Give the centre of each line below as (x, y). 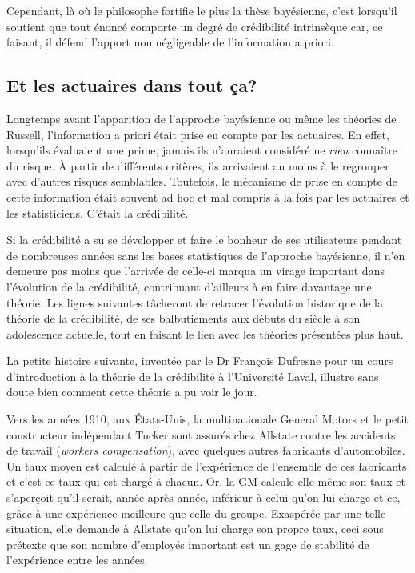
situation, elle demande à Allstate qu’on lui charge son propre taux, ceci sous (195, 529)
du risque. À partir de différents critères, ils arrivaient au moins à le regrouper (198, 165)
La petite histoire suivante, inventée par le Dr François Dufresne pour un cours (200, 361)
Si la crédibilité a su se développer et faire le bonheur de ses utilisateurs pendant (204, 240)
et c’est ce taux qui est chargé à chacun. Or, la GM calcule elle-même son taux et (206, 481)
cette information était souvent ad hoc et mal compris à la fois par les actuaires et (208, 196)
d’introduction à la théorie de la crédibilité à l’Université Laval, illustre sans (193, 376)
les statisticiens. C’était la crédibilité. (98, 212)
